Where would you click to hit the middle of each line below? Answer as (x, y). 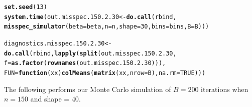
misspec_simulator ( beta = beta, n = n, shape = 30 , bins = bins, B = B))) (107, 27)
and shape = (50, 99)
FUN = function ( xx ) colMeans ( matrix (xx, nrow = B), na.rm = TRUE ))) (105, 73)
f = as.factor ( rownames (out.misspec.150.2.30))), (85, 63)
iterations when (225, 89)
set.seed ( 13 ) (26, 7)
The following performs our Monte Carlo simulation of (88, 89)
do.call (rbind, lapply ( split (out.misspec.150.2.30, (90, 53)
